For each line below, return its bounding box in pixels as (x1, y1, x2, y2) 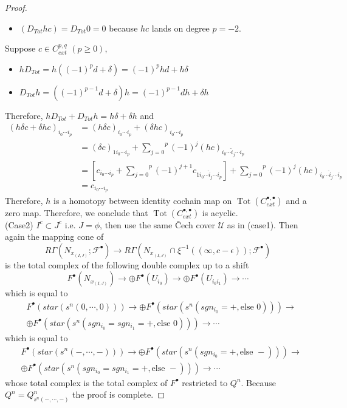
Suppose (5, 42, 36, 55)
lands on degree (151, 21, 210, 34)
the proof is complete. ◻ (72, 388, 165, 401)
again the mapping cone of (5, 230, 104, 243)
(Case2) (5, 218, 33, 231)
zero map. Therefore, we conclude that (5, 206, 148, 219)
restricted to (182, 376, 228, 389)
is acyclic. (202, 206, 238, 219)
